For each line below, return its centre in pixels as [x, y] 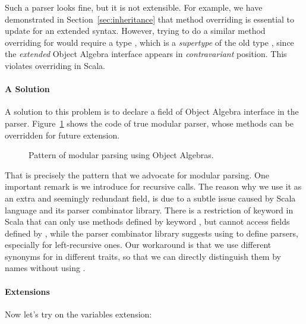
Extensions [27, 291]
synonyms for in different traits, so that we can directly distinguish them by [143, 256]
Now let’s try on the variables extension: [78, 314]
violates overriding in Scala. [55, 65]
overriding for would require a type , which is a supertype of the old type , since [149, 42]
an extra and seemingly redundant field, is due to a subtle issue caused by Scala [150, 198]
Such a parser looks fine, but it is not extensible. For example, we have [134, 7]
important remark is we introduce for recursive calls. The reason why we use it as [153, 186]
